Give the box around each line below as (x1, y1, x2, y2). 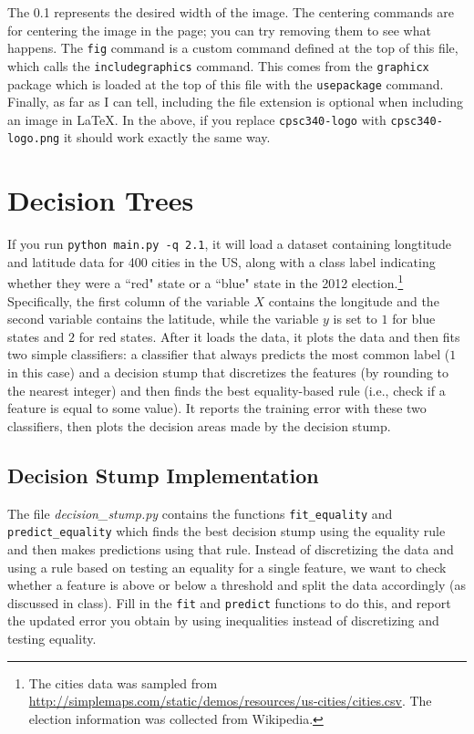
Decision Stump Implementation (7, 460, 319, 489)
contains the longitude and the (268, 291, 439, 310)
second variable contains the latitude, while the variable (7, 309, 319, 328)
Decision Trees (7, 181, 194, 219)
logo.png (7, 132, 60, 146)
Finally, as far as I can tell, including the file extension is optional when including (7, 92, 463, 111)
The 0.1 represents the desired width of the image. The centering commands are (7, 3, 455, 21)
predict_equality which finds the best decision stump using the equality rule (7, 522, 446, 541)
